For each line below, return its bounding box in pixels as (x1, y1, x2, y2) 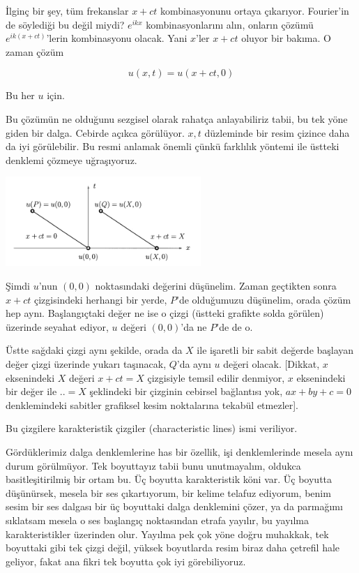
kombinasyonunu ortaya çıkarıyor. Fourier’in (160, 3, 349, 17)
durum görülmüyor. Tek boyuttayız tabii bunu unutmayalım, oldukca (6, 458, 301, 472)
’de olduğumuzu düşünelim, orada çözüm (176, 292, 351, 306)
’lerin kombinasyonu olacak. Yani (46, 31, 188, 45)
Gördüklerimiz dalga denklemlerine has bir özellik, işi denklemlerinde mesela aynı (6, 444, 353, 459)
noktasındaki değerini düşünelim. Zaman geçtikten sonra (95, 278, 337, 293)
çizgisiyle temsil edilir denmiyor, (147, 370, 285, 385)
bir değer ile (6, 384, 57, 399)
